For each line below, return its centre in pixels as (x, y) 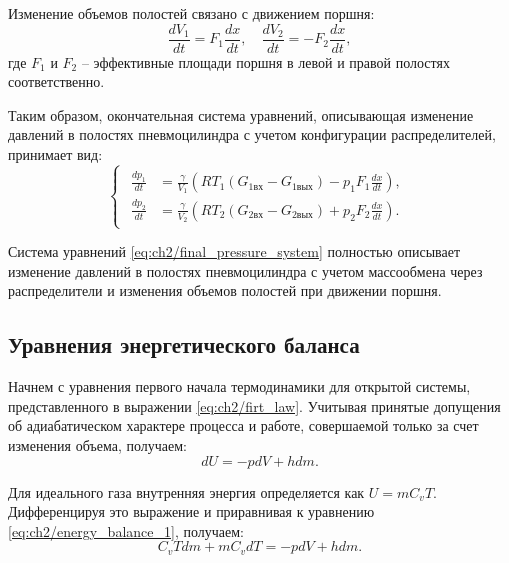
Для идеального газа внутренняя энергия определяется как (186, 491)
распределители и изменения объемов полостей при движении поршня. (225, 290)
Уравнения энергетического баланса (184, 344)
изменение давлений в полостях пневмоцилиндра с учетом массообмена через (245, 270)
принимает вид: (55, 154)
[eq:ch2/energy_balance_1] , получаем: (126, 530)
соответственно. (56, 81)
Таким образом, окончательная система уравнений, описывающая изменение (241, 114)
